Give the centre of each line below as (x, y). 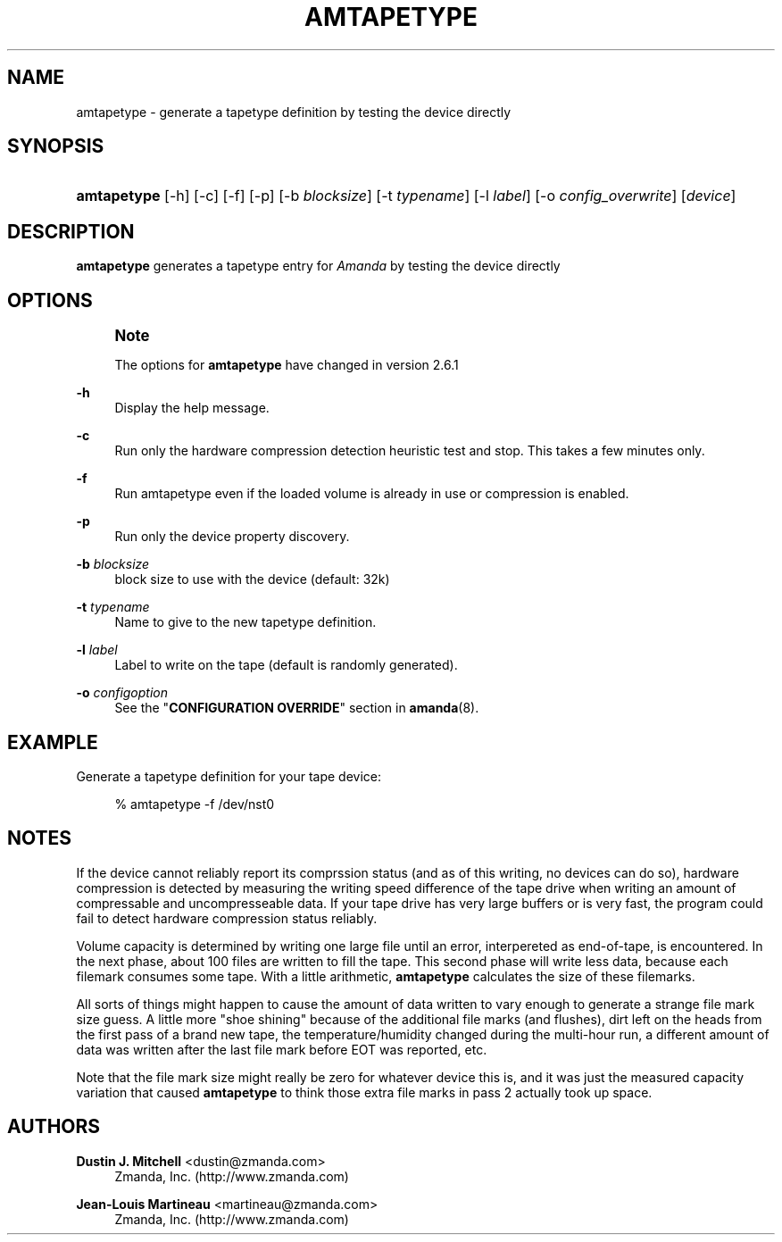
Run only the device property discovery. (232, 537)
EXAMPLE (53, 742)
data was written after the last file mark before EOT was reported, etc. (282, 1049)
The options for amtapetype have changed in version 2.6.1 (287, 365)
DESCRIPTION (71, 231)
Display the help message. (192, 408)
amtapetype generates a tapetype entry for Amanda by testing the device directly (318, 266)
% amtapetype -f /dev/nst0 (195, 804)
